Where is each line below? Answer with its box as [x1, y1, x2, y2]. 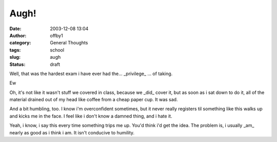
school [50, 46, 64, 53]
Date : [9, 26, 22, 32]
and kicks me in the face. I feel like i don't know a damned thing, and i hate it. [9, 113, 172, 119]
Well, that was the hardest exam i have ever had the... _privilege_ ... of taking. [9, 70, 173, 77]
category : [9, 40, 31, 46]
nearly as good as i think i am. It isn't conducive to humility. [9, 129, 135, 135]
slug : [9, 54, 21, 60]
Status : [9, 61, 26, 67]
